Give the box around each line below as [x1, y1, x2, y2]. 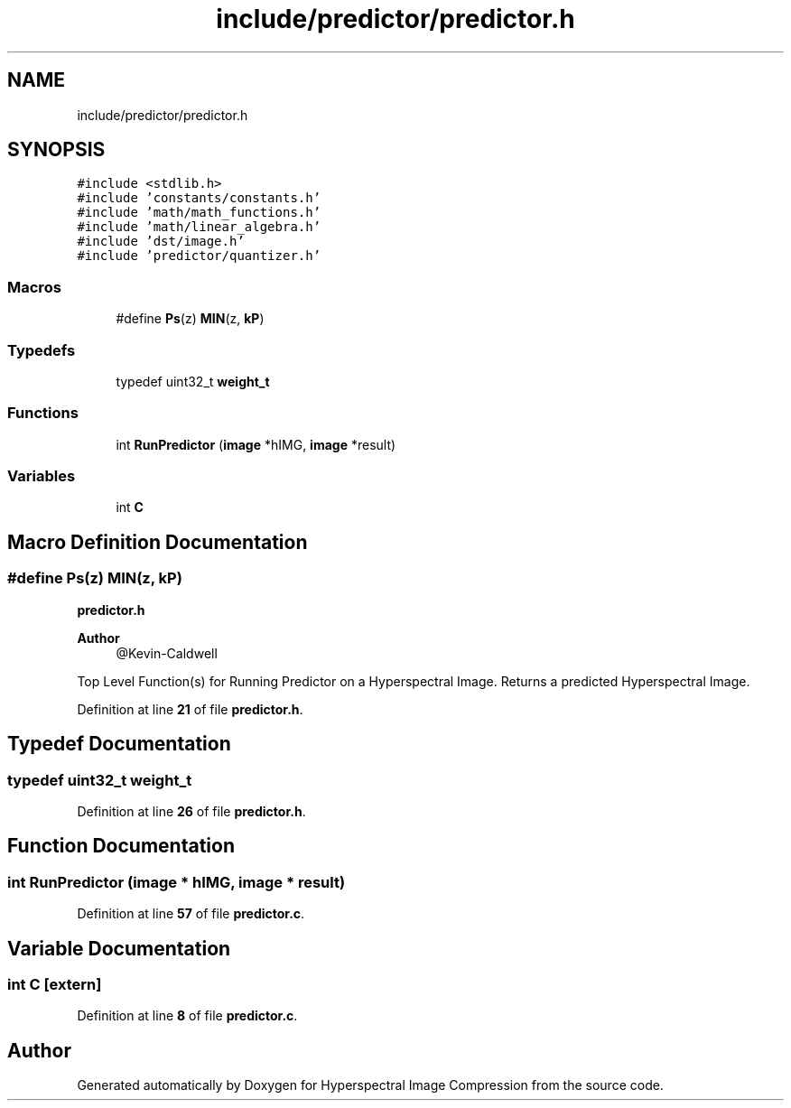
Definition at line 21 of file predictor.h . [77, 701, 303, 717]
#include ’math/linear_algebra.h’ [77, 219, 321, 235]
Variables [7, 467, 76, 486]
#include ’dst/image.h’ [77, 234, 245, 249]
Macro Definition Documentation [7, 530, 308, 554]
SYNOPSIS [7, 138, 106, 162]
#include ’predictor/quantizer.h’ [77, 248, 321, 264]
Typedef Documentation [7, 732, 231, 756]
